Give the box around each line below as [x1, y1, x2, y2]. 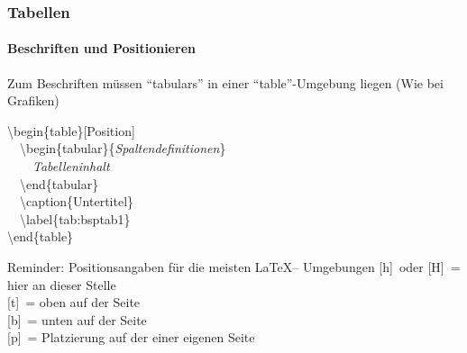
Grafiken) [7, 91, 60, 110]
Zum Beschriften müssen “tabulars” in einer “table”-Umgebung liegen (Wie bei [7, 73, 444, 92]
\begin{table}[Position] [7, 121, 135, 140]
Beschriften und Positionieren [7, 39, 196, 58]
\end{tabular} [19, 174, 99, 193]
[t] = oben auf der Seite [7, 293, 141, 312]
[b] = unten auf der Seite [7, 310, 147, 329]
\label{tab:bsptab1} [19, 209, 131, 228]
